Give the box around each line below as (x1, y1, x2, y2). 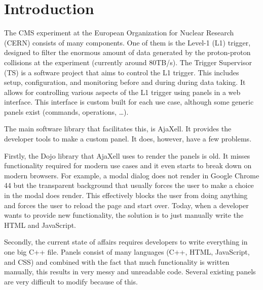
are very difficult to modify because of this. (4, 276, 138, 286)
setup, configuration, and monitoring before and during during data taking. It (4, 77, 246, 87)
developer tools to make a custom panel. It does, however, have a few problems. (4, 133, 252, 144)
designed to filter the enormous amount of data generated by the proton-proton (4, 47, 251, 58)
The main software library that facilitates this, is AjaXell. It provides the (4, 123, 232, 134)
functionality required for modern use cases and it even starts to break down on (4, 160, 252, 171)
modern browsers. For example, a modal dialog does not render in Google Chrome (4, 170, 259, 180)
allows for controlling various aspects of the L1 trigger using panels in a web (4, 86, 241, 97)
